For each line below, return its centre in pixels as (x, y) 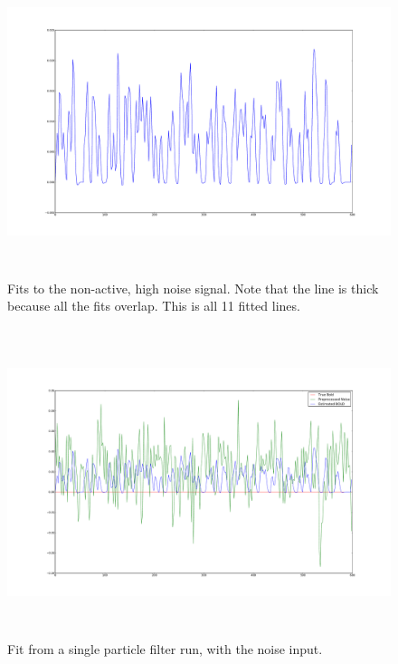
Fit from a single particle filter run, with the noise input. (165, 648)
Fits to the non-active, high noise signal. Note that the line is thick (193, 288)
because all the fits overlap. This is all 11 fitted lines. (154, 306)
